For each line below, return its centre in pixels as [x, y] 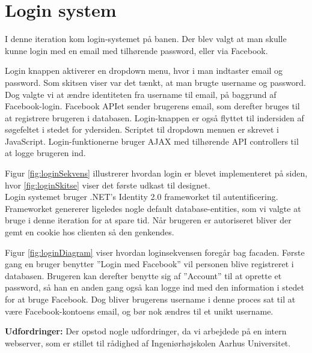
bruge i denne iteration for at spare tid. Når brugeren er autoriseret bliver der [148, 220]
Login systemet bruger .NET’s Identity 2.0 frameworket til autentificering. [142, 197]
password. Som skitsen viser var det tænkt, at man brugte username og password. [155, 82]
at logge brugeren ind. [45, 153]
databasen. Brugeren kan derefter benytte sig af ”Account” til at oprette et [143, 275]
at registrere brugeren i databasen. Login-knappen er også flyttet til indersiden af [154, 117]
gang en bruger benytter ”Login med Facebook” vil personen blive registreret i [149, 264]
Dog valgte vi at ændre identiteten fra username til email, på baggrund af [141, 94]
